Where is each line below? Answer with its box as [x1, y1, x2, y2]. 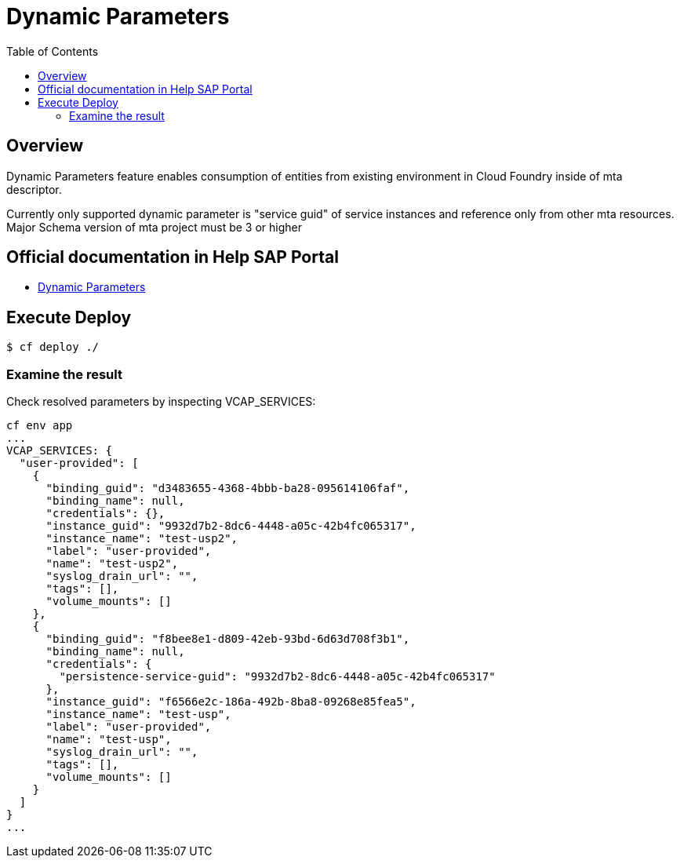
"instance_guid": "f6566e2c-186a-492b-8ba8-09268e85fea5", [45, 695, 416, 709]
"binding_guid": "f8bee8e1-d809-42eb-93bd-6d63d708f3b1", [45, 633, 410, 646]
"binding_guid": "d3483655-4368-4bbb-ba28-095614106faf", [45, 482, 410, 495]
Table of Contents [6, 44, 99, 58]
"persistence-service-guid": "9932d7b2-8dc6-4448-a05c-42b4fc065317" [59, 670, 496, 684]
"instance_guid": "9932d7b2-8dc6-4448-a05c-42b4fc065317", [45, 519, 416, 533]
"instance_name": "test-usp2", [45, 532, 238, 545]
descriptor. [6, 182, 62, 196]
